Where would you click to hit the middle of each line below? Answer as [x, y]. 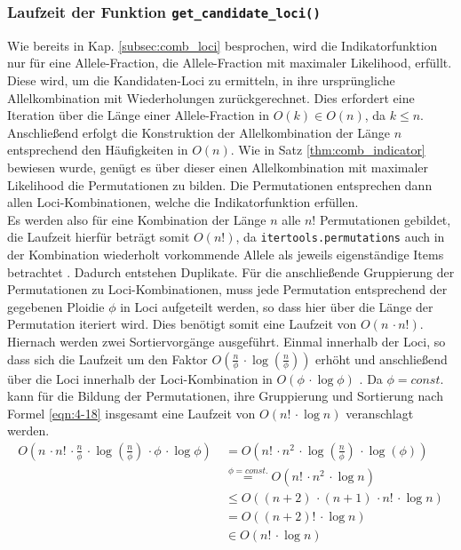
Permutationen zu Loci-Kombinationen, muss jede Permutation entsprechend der [227, 289]
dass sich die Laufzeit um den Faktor [107, 359]
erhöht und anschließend [382, 359]
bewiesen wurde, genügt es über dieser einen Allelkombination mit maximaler [218, 167]
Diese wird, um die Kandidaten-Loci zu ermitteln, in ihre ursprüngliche [201, 80]
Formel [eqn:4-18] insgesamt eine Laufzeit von [131, 413]
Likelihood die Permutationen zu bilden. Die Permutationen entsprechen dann [220, 184]
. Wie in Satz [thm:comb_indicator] [328, 150]
